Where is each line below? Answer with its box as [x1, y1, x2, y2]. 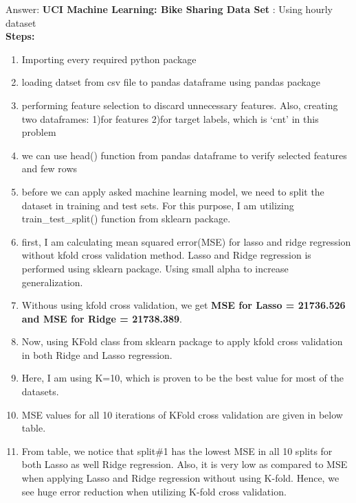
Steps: [5, 29, 35, 43]
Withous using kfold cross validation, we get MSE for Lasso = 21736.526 [21, 298, 346, 312]
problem [21, 125, 56, 139]
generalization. [21, 274, 83, 289]
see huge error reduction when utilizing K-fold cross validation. [21, 484, 287, 498]
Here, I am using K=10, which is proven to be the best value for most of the [21, 371, 344, 385]
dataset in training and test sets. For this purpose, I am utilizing [21, 198, 294, 212]
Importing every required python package [21, 51, 197, 66]
